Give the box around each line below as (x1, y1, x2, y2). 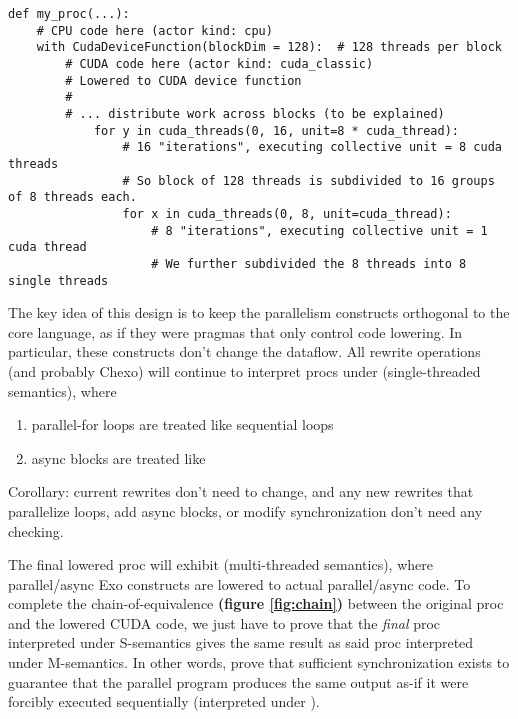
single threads (8, 273, 109, 288)
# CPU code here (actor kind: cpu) (36, 23, 273, 38)
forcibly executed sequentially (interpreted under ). (8, 691, 320, 712)
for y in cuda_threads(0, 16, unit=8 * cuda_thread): (93, 123, 460, 138)
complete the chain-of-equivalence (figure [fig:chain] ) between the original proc (8, 593, 504, 614)
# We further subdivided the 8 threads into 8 (151, 256, 467, 271)
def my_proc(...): (8, 7, 130, 21)
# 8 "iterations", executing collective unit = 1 (151, 223, 488, 238)
